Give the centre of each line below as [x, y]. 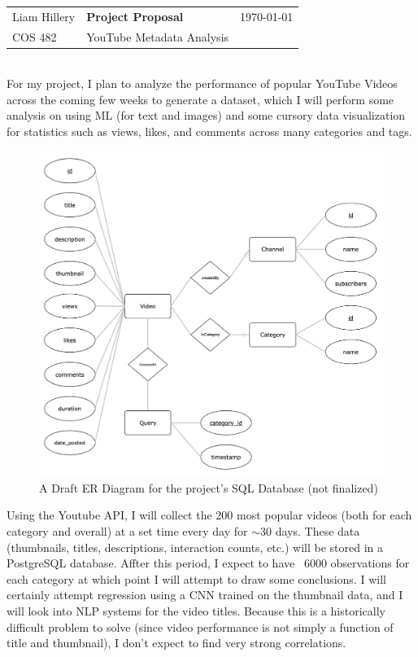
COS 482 [35, 36]
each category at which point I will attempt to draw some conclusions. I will [196, 578]
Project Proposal [135, 16]
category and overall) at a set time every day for [127, 531]
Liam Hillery [44, 16]
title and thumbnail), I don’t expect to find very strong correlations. [176, 643]
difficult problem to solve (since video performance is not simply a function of [200, 626]
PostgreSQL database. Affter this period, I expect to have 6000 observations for [208, 563]
